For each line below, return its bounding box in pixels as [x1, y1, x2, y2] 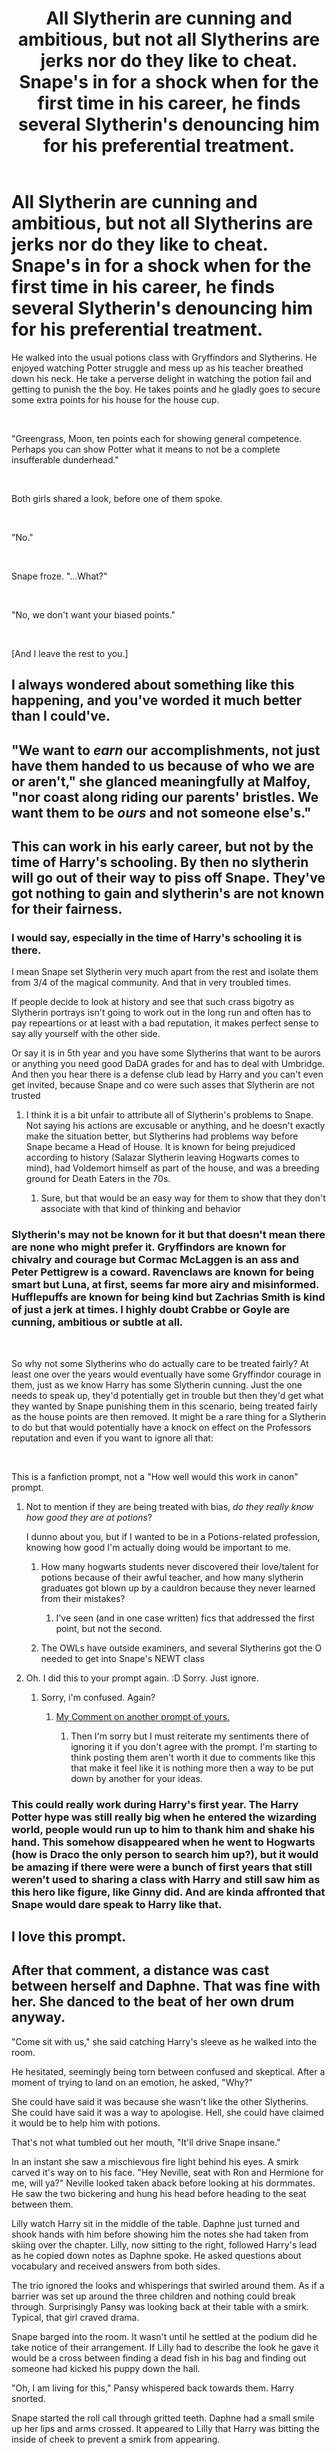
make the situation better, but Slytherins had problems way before [25, 1130, 299, 1142]
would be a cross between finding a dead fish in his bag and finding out [11, 2352, 307, 2364]
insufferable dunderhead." [11, 453, 119, 466]
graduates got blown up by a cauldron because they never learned [40, 1582, 316, 1594]
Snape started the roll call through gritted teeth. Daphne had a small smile [11, 2412, 315, 2424]
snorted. [11, 2392, 46, 2404]
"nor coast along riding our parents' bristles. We [11, 788, 319, 806]
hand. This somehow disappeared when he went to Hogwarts [11, 1835, 316, 1849]
